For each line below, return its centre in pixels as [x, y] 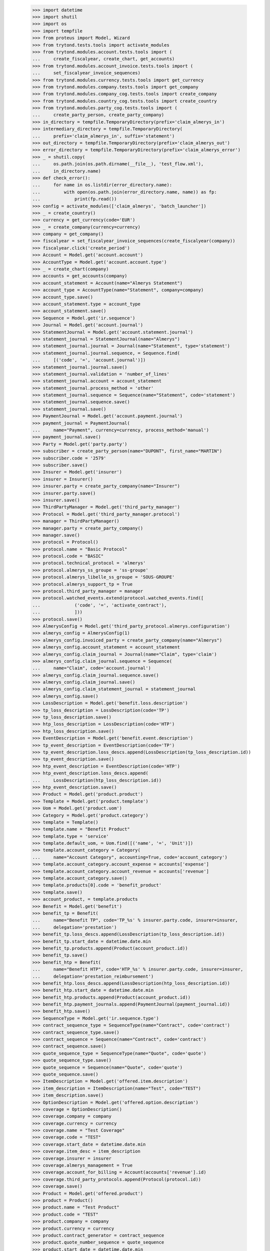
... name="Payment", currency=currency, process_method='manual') [121, 430]
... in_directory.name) [66, 171]
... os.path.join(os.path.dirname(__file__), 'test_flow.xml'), [118, 164]
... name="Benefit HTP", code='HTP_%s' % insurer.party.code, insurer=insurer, [138, 969]
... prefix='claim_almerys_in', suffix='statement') [103, 136]
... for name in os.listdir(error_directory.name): [102, 185]
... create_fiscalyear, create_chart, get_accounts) [103, 59]
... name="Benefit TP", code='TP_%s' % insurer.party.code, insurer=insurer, [135, 920]
